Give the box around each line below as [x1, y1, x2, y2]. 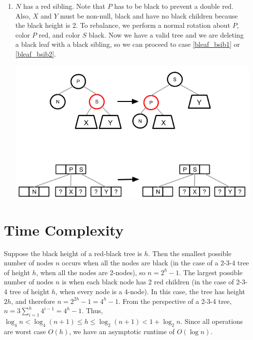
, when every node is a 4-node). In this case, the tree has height [55, 286, 245, 297]
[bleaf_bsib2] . [15, 48, 56, 59]
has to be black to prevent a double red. [114, 1, 234, 11]
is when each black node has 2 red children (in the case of [62, 277, 234, 287]
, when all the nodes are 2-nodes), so [36, 267, 145, 277]
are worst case [4, 326, 46, 336]
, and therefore [11, 296, 55, 306]
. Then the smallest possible [148, 248, 232, 258]
